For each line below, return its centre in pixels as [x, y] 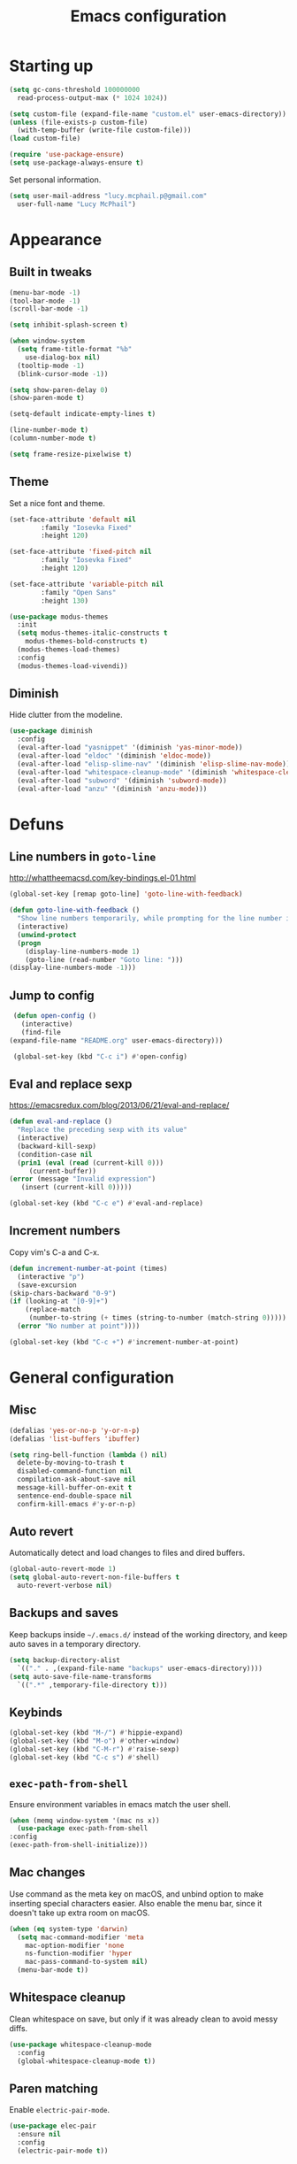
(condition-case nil [55, 1154]
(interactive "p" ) [51, 1276]
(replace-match [53, 1310]
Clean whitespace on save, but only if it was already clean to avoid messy [144, 2019]
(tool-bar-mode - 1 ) [45, 301]
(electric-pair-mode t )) [63, 2151]
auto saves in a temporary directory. [75, 1644]
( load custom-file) [45, 139]
